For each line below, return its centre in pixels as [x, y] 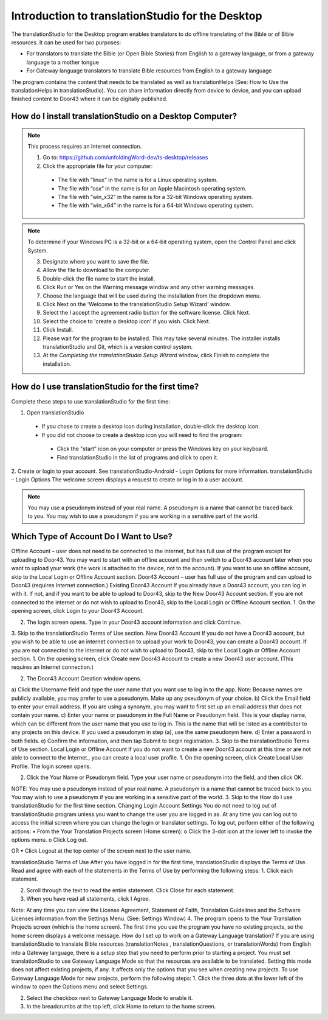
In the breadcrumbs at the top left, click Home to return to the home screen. [121, 1006]
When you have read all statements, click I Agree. [88, 899]
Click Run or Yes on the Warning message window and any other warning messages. [149, 287]
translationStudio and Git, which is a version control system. [118, 346]
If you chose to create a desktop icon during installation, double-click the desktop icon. [151, 427]
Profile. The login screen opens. [51, 766]
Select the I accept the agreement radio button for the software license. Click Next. [147, 313]
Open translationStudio [55, 412]
